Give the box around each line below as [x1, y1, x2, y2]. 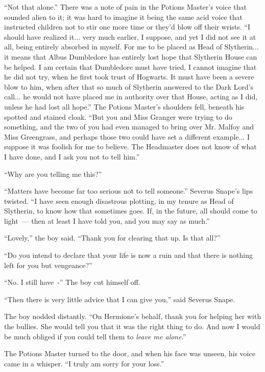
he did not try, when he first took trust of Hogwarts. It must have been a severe [4, 71, 254, 82]
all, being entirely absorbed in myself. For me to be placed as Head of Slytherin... [4, 41, 259, 52]
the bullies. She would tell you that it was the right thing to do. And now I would [4, 321, 260, 332]
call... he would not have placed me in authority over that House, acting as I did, [4, 91, 258, 102]
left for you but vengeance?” [4, 259, 92, 270]
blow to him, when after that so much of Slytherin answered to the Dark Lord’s [4, 81, 254, 92]
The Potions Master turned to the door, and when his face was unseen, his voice [4, 348, 255, 359]
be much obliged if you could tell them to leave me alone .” [4, 331, 186, 341]
